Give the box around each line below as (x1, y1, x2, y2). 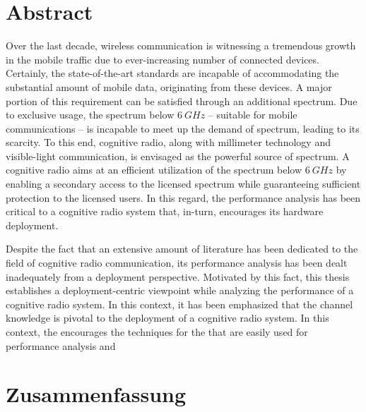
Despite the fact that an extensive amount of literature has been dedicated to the (6, 241, 358, 256)
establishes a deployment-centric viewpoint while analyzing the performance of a (6, 283, 354, 298)
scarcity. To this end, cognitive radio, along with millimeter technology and (6, 135, 331, 150)
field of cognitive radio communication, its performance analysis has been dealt (6, 255, 348, 270)
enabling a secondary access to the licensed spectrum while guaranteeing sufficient (6, 176, 361, 191)
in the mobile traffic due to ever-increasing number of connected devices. (6, 51, 319, 66)
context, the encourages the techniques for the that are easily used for (6, 325, 308, 339)
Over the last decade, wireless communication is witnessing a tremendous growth (6, 38, 356, 53)
